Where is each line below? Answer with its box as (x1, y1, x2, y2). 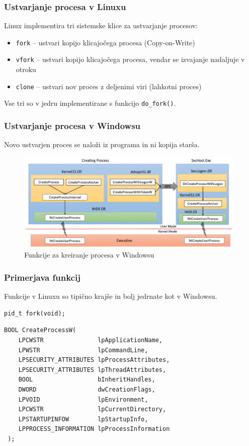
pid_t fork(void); (4, 309, 65, 317)
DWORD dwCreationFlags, (18, 386, 155, 393)
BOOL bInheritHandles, (18, 376, 155, 384)
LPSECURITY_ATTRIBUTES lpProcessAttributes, (18, 356, 170, 364)
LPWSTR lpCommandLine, (18, 346, 148, 354)
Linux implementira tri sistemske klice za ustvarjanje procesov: (4, 20, 198, 31)
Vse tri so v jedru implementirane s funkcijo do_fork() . (4, 98, 176, 108)
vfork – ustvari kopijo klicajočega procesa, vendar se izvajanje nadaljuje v (16, 54, 245, 65)
